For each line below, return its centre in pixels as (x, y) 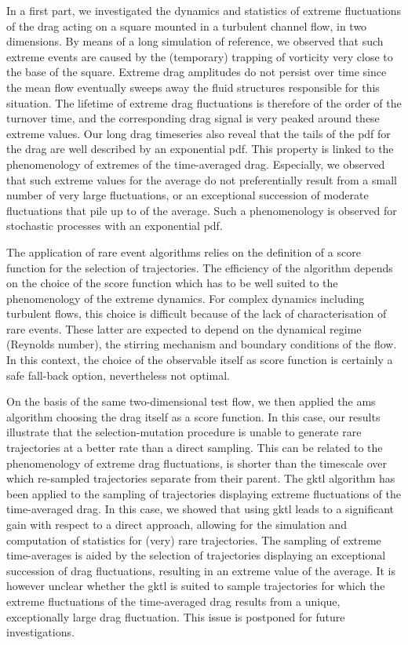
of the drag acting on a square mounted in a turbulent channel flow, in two (187, 26)
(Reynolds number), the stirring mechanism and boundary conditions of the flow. (202, 344)
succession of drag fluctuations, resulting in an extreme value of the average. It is (201, 570)
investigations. (40, 632)
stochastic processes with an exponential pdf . (115, 226)
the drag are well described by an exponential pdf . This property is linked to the (200, 149)
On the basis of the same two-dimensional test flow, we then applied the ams (191, 401)
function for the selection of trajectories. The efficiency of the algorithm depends (200, 267)
